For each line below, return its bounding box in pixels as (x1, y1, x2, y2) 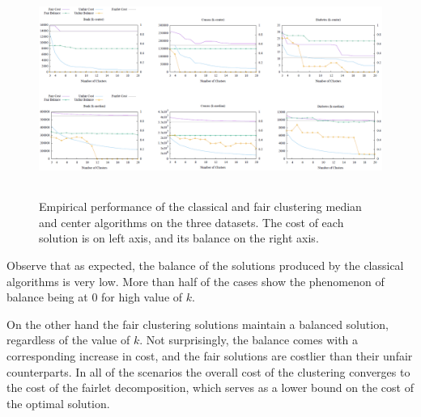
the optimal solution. (6, 394, 110, 411)
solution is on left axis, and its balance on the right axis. (39, 230, 319, 246)
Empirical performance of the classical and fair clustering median (39, 198, 362, 215)
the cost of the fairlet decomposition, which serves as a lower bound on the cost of (6, 379, 414, 396)
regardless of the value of (6, 331, 130, 348)
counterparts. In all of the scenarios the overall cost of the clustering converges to (6, 363, 410, 380)
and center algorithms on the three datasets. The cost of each (39, 213, 344, 230)
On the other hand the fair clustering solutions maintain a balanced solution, (6, 315, 389, 332)
